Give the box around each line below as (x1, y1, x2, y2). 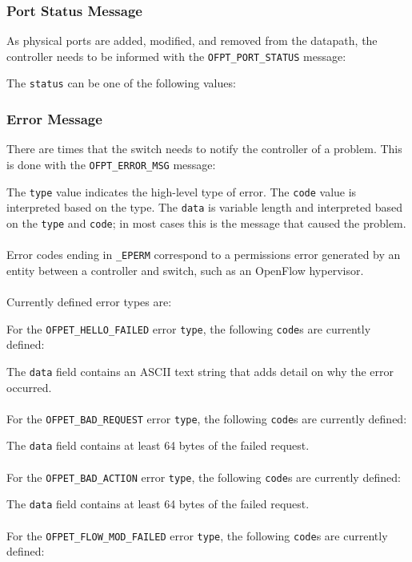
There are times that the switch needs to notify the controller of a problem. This (6, 140, 402, 157)
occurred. (6, 378, 52, 395)
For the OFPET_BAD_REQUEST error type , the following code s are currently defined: (6, 410, 407, 427)
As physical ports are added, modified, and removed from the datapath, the (6, 32, 378, 49)
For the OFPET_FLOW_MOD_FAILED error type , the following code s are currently (6, 527, 388, 544)
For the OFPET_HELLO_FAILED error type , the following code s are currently (6, 320, 371, 337)
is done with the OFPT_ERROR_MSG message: (6, 156, 216, 172)
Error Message (6, 109, 102, 129)
